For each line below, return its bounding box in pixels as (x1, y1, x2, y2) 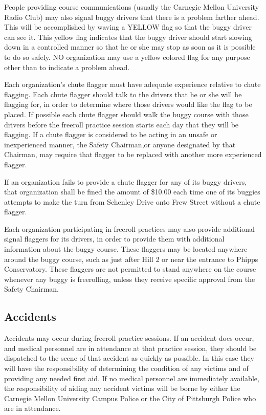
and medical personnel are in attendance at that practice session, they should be (4, 342, 257, 353)
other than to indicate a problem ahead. (4, 61, 130, 72)
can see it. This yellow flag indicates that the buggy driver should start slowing (4, 31, 252, 42)
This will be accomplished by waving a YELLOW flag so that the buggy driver (4, 21, 252, 32)
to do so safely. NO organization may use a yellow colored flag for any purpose (4, 51, 250, 62)
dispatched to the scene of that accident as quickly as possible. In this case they (4, 353, 255, 363)
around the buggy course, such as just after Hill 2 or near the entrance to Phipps (4, 253, 258, 264)
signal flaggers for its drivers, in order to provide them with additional (4, 233, 225, 244)
